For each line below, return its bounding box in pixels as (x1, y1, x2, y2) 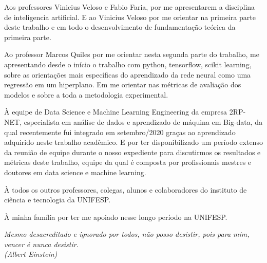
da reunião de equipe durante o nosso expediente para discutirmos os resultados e (4, 146, 261, 157)
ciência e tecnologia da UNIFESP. (4, 194, 111, 205)
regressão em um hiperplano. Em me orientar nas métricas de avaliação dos (4, 79, 241, 90)
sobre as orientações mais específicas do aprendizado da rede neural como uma (4, 69, 251, 80)
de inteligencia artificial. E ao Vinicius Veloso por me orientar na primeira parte (4, 11, 256, 22)
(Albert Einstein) (4, 249, 58, 259)
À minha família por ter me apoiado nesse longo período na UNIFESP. (4, 211, 227, 222)
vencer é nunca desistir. (4, 238, 79, 249)
